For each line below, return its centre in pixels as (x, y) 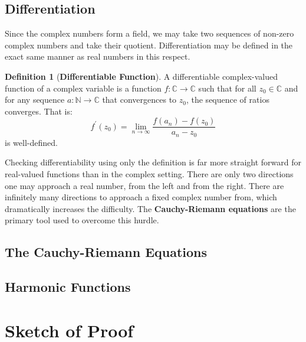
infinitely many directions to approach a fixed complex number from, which (141, 197)
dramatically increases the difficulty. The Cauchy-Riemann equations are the (150, 208)
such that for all (227, 88)
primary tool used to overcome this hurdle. (82, 220)
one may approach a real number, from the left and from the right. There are (144, 185)
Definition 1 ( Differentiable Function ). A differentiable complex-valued (141, 76)
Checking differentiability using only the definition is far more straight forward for (153, 162)
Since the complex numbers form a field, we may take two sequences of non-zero (149, 33)
